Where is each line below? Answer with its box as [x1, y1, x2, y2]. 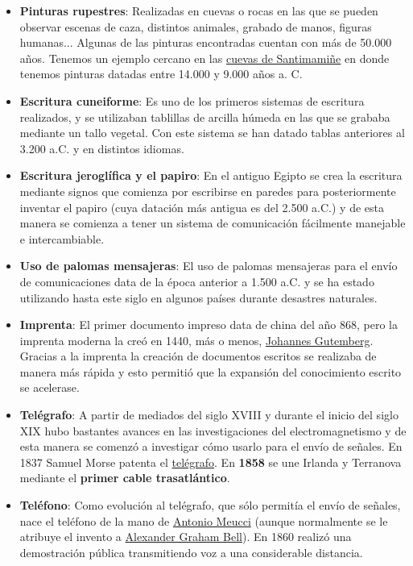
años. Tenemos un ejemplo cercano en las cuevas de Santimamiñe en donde [19, 49, 390, 66]
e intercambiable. [19, 230, 105, 247]
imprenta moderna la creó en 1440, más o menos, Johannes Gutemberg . [19, 331, 374, 348]
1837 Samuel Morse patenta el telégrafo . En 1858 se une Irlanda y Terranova [19, 453, 402, 470]
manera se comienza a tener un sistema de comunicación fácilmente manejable [19, 214, 406, 231]
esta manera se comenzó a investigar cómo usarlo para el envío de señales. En [19, 438, 403, 455]
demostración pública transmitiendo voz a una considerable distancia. [19, 543, 363, 560]
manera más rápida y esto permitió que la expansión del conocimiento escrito [19, 363, 402, 380]
